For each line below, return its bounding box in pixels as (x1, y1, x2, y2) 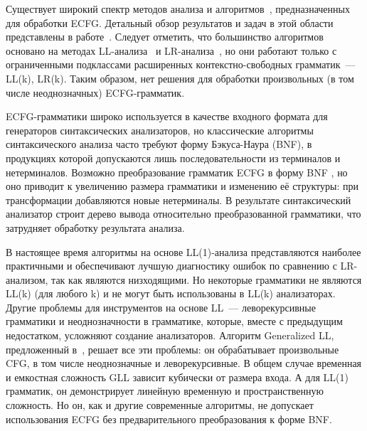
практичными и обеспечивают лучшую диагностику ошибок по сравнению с (6, 258, 337, 273)
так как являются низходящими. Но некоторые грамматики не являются (51, 272, 362, 287)
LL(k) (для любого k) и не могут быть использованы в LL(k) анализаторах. (6, 286, 336, 301)
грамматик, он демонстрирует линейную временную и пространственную (6, 383, 324, 398)
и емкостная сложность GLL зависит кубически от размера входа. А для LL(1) (6, 369, 349, 384)
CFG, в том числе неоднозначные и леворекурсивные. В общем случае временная (6, 356, 362, 371)
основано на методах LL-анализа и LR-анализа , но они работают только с (6, 43, 337, 58)
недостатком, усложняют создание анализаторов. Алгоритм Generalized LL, (6, 328, 334, 343)
